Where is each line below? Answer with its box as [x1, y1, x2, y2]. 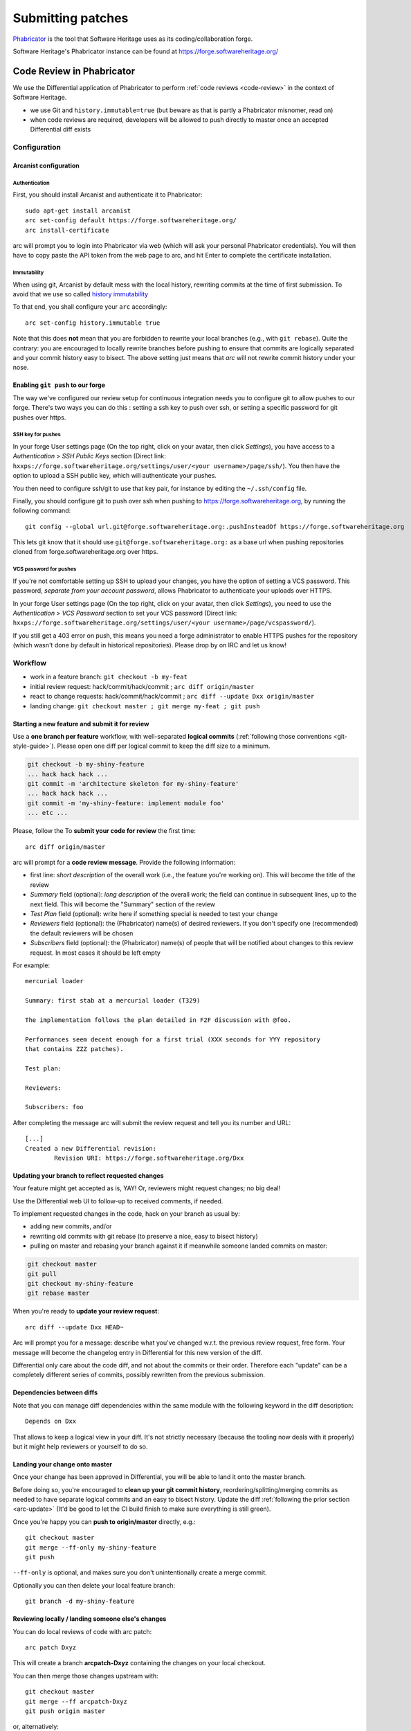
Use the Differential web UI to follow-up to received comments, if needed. [12, 1196, 223, 1205]
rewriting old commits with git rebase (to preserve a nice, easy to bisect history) [30, 1232, 259, 1240]
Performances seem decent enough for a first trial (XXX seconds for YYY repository [25, 1035, 321, 1043]
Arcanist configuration [12, 161, 80, 170]
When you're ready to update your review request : [12, 1307, 159, 1316]
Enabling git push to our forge [12, 381, 106, 389]
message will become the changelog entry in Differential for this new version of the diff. [12, 1348, 263, 1356]
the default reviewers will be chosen [30, 929, 134, 938]
